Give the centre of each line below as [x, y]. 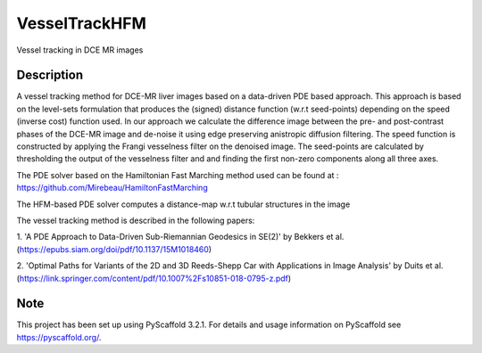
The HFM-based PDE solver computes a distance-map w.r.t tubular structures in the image [183, 204]
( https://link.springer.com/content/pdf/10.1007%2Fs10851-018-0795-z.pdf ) [154, 278]
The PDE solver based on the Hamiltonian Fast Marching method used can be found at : [178, 175]
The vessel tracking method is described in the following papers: [136, 220]
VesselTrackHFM [82, 23]
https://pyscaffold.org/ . [59, 337]
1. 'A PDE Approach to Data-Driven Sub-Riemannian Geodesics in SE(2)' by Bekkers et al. [180, 237]
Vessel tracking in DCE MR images [80, 50]
